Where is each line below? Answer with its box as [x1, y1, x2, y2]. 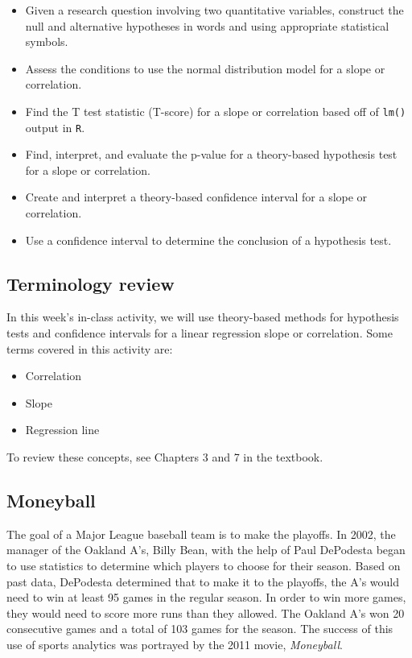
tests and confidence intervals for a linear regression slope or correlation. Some [6, 325, 393, 341]
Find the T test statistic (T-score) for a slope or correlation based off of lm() [25, 102, 406, 119]
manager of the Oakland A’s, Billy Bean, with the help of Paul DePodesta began [6, 541, 406, 558]
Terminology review [6, 271, 175, 296]
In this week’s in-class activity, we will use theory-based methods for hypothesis [6, 308, 399, 325]
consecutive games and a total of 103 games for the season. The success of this [6, 620, 393, 637]
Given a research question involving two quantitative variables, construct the [25, 2, 404, 18]
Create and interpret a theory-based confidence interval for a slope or [25, 188, 368, 205]
